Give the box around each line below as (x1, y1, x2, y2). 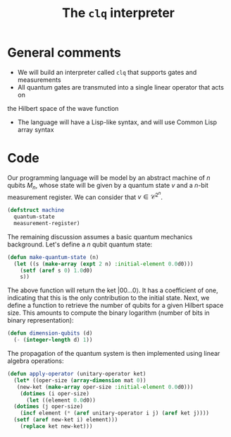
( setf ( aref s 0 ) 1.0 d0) (20, 267, 93, 274)
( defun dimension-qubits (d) (7, 330, 93, 337)
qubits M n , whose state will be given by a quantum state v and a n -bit (7, 181, 209, 191)
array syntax (17, 125, 54, 133)
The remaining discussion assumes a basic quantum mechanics (7, 232, 193, 241)
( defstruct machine (7, 207, 65, 214)
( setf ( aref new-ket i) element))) (13, 417, 118, 424)
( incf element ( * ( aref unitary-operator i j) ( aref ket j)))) (20, 409, 210, 417)
